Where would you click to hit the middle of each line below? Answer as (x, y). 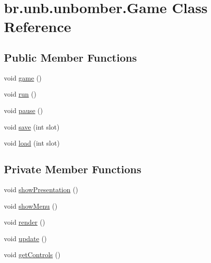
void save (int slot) (32, 126)
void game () (23, 77)
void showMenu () (31, 205)
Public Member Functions (70, 57)
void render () (24, 222)
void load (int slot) (32, 143)
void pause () (24, 110)
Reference (38, 26)
